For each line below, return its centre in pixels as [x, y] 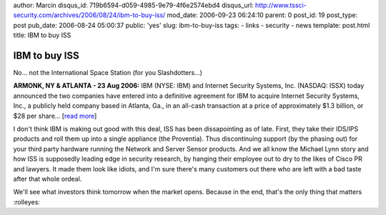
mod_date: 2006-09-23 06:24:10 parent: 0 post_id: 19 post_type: [262, 15]
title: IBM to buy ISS [42, 35]
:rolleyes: [27, 202]
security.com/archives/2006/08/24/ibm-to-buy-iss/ [89, 15]
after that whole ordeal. [48, 179]
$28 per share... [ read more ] [55, 116]
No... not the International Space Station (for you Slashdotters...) [108, 73]
